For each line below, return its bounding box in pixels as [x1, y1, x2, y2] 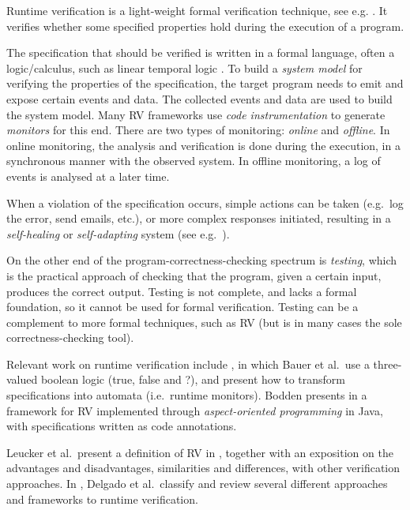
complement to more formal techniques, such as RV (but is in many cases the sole [6, 313, 402, 330]
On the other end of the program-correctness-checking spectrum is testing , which [6, 252, 397, 268]
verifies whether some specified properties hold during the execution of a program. [6, 17, 404, 34]
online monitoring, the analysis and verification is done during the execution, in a [6, 137, 401, 153]
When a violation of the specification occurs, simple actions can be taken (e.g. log [6, 194, 404, 211]
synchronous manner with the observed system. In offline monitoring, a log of [6, 152, 381, 169]
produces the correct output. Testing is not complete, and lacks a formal [6, 283, 357, 299]
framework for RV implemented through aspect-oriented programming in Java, [6, 402, 383, 418]
